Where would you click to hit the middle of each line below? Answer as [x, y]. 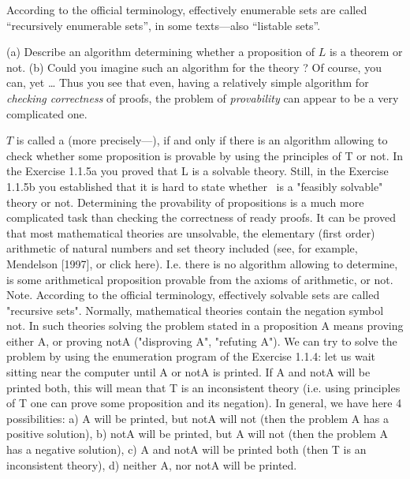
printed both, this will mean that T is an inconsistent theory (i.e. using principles [203, 387]
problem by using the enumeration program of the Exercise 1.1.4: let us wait [191, 356]
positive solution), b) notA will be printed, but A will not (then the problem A [198, 434]
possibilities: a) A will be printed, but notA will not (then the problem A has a [198, 418]
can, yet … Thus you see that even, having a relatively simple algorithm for [188, 82]
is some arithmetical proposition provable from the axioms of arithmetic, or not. [200, 279]
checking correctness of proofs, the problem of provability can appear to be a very [203, 97]
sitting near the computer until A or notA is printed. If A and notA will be [188, 372]
